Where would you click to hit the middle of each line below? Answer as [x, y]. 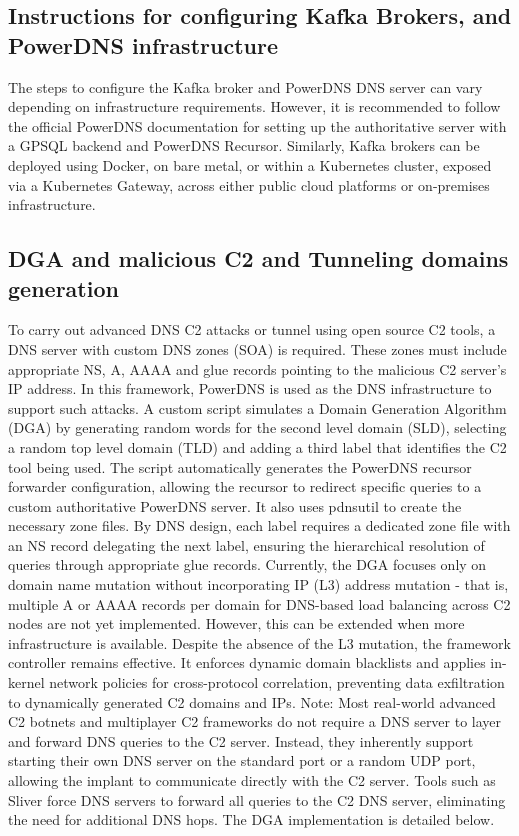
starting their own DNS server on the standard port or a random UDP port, [242, 760]
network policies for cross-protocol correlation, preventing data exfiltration [277, 682]
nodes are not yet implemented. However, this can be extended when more [236, 623]
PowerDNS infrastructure [143, 44]
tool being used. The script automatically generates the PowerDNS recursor [240, 466]
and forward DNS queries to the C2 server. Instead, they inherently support [241, 740]
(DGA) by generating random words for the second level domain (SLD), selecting [257, 427]
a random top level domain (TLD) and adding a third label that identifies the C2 [257, 446]
